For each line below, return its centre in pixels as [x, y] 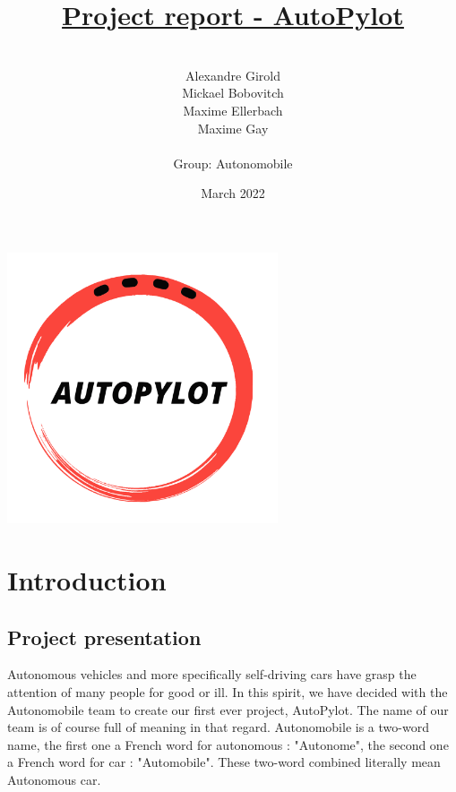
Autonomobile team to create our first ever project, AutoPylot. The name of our [228, 709]
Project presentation [104, 637]
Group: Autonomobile [233, 163]
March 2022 [233, 193]
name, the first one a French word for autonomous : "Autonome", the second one [228, 744]
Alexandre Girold [233, 75]
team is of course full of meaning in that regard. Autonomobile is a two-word [218, 727]
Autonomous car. [54, 779]
